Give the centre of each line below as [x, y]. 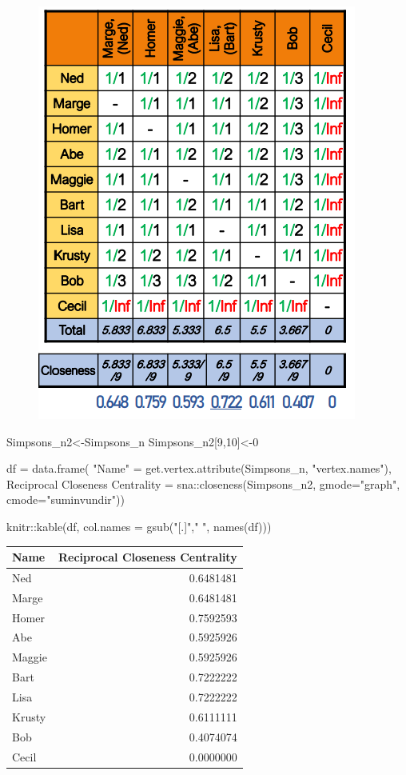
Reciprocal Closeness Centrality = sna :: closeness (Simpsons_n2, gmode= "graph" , [203, 483]
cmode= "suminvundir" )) [66, 499]
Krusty [29, 716]
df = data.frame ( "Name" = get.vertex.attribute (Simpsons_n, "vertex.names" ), [199, 468]
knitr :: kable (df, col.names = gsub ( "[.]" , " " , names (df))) [139, 526]
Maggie [30, 657]
